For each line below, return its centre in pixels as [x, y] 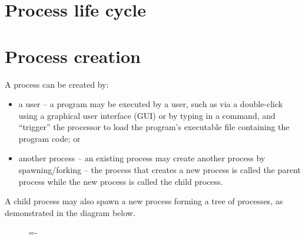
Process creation [73, 56]
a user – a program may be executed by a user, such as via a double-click [151, 104]
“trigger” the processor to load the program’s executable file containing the [154, 127]
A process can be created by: [57, 84]
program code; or [49, 138]
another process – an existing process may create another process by [142, 158]
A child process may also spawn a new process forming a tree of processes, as [144, 201]
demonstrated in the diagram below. [70, 212]
